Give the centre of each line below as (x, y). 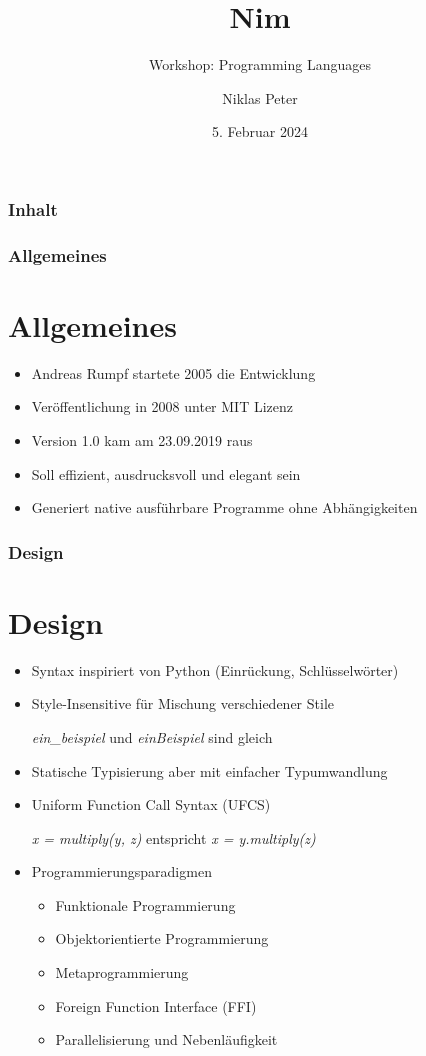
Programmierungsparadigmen (121, 871)
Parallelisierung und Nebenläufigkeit (166, 1039)
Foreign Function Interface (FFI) (156, 1005)
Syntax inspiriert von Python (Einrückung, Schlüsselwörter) (215, 669)
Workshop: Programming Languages (260, 64)
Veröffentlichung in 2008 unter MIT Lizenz (162, 406)
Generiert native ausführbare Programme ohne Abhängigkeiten (224, 507)
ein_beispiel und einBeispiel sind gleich (152, 736)
